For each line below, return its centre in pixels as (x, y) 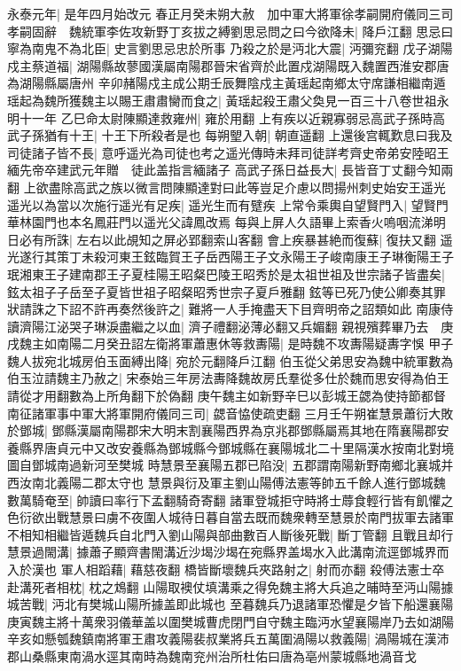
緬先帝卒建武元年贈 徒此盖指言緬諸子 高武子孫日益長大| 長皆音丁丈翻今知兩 (230, 170)
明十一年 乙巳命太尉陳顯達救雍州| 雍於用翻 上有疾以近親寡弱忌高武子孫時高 (226, 117)
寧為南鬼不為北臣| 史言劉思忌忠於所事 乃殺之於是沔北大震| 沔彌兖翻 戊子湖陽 (230, 48)
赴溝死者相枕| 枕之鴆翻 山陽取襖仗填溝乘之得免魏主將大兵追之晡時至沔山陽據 (230, 586)
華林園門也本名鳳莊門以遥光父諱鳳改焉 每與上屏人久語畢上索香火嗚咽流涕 (220, 222)
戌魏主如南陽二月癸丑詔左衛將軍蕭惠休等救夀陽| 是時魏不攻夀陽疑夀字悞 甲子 (230, 343)
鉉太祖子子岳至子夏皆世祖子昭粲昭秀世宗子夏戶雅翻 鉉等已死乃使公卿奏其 (220, 291)
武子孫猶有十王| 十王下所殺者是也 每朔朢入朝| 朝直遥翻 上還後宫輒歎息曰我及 (230, 135)
